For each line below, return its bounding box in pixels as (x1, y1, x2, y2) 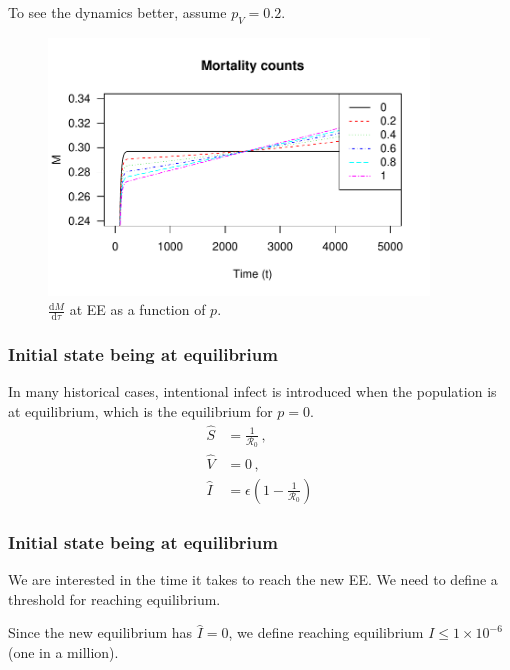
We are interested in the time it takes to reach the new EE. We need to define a (8, 568, 498, 589)
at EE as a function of (69, 299, 206, 320)
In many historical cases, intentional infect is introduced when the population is (8, 381, 497, 402)
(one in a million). (8, 641, 119, 662)
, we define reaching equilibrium (228, 622, 424, 643)
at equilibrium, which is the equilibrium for (8, 400, 273, 421)
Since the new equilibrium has (8, 622, 193, 643)
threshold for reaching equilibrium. (8, 588, 221, 609)
